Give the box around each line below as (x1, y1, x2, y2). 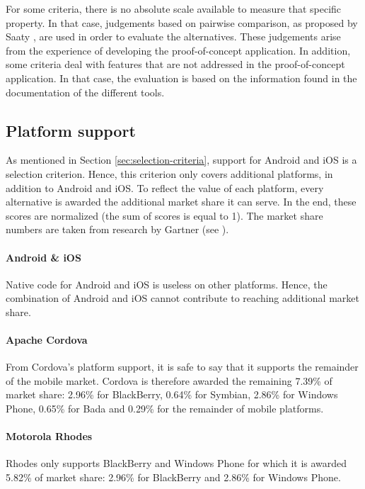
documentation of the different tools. (6, 84, 165, 99)
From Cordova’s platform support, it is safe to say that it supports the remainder (6, 359, 359, 374)
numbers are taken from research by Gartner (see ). (6, 222, 229, 237)
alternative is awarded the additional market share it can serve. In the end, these (6, 194, 357, 209)
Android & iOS (6, 249, 81, 264)
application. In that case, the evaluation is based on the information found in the (6, 70, 357, 85)
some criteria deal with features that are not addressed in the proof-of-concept (6, 57, 345, 72)
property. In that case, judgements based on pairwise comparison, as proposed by (6, 15, 358, 30)
